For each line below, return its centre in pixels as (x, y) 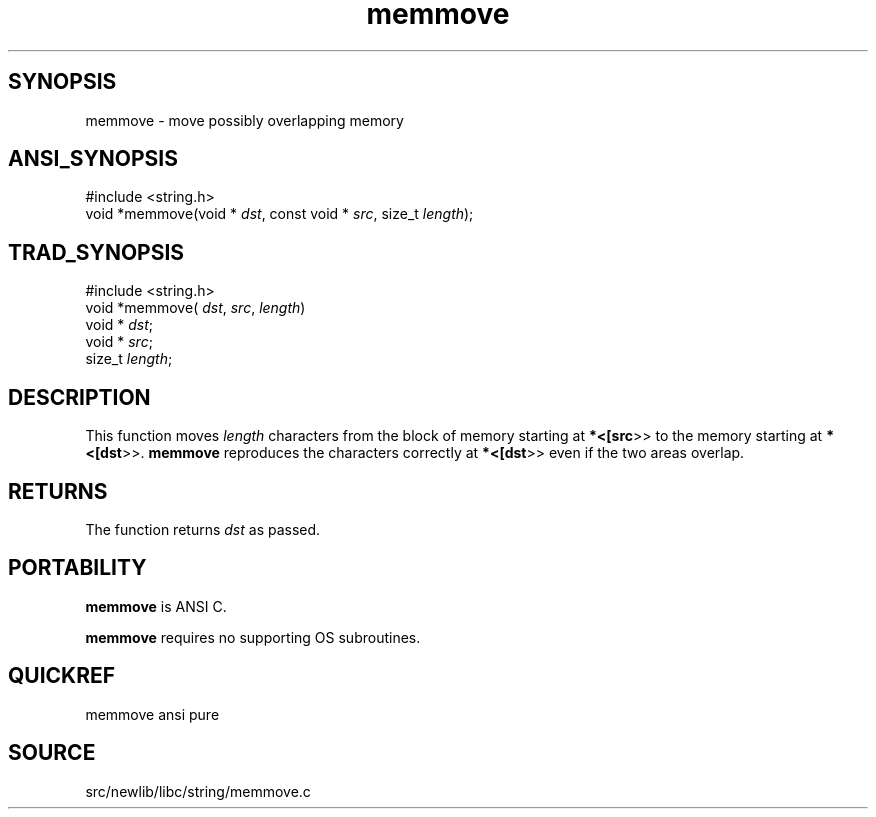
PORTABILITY (77, 568)
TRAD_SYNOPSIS (96, 252)
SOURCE (52, 753)
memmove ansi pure (152, 714)
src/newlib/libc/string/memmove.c (198, 791)
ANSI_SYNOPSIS (93, 159)
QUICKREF (62, 676)
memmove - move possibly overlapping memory (244, 120)
